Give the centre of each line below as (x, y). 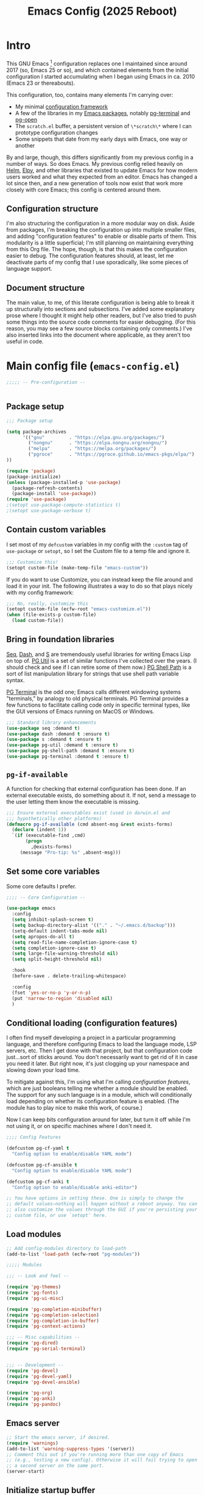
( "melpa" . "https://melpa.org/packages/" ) (92, 449)
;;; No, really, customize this (47, 604)
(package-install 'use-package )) (54, 494)
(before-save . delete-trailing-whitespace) (69, 976)
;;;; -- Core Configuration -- (46, 897)
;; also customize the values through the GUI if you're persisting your (102, 1210)
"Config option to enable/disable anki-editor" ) (75, 1187)
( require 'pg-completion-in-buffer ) (53, 1321)
